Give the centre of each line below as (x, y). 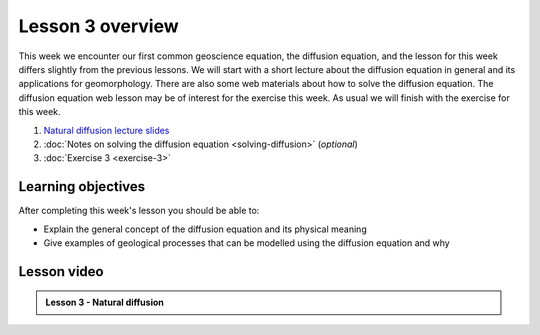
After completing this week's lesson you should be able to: (139, 211)
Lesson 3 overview (98, 26)
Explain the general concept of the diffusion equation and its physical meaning (205, 229)
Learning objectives (82, 186)
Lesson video (61, 271)
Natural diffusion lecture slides (106, 130)
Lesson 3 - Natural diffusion (104, 302)
